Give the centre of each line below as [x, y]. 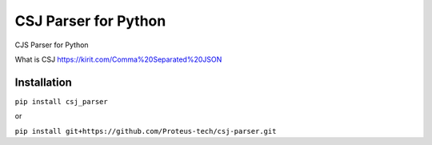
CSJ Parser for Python [90, 21]
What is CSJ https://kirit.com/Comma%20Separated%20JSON [118, 59]
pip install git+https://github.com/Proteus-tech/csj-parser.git [146, 131]
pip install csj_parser [61, 101]
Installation [43, 82]
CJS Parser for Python [52, 45]
